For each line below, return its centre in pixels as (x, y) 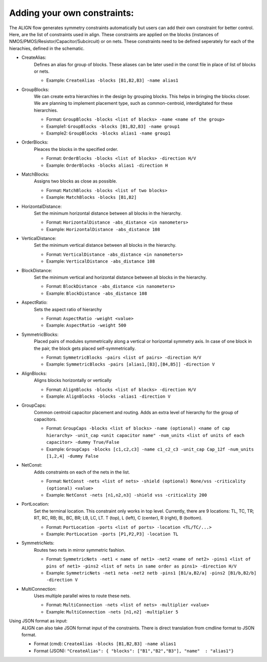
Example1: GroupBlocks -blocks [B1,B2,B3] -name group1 (113, 126)
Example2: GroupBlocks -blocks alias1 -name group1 (108, 133)
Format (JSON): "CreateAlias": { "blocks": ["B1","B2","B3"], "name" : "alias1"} (134, 651)
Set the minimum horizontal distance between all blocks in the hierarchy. (108, 213)
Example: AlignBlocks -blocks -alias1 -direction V (108, 396)
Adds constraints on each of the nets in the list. (82, 472)
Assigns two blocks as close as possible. (75, 181)
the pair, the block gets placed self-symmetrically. (85, 348)
